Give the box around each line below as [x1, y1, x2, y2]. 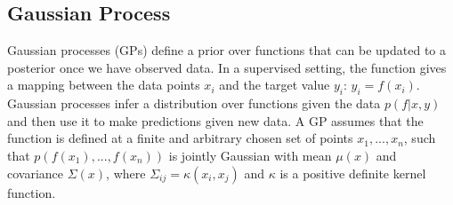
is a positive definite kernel [279, 163, 426, 182]
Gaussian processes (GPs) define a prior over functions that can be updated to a [7, 41, 447, 59]
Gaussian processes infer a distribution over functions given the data [7, 94, 381, 113]
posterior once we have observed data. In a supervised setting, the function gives [7, 58, 447, 76]
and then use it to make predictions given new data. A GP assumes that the [7, 111, 424, 130]
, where [106, 163, 146, 182]
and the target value [219, 75, 330, 94]
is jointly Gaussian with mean [168, 146, 332, 164]
